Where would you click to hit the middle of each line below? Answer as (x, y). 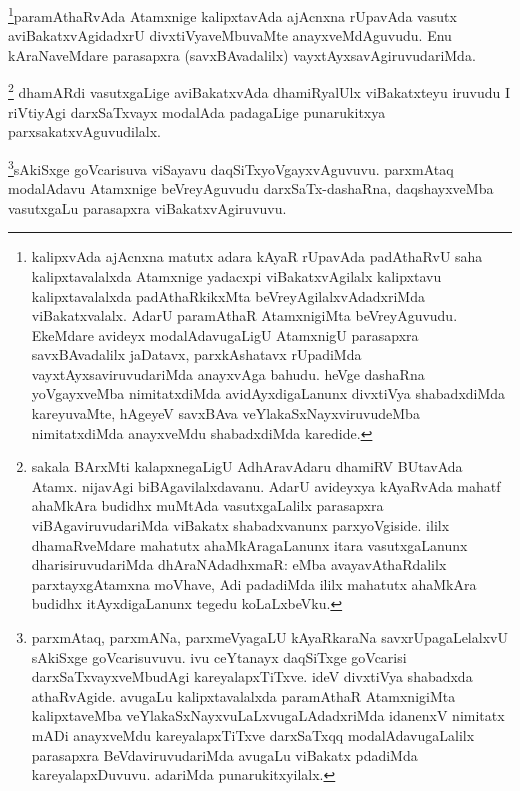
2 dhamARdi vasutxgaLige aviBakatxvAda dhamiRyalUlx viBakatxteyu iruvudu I (259, 91)
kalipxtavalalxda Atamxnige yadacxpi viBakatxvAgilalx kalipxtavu (236, 275)
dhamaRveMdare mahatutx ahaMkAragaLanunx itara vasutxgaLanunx (249, 544)
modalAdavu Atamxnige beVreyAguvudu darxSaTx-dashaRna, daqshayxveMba (251, 188)
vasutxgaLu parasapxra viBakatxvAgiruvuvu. (147, 207)
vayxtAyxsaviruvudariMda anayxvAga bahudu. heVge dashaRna (228, 373)
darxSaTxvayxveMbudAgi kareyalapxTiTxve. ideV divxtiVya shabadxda (252, 676)
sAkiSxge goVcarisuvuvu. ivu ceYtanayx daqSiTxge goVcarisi (219, 656)
